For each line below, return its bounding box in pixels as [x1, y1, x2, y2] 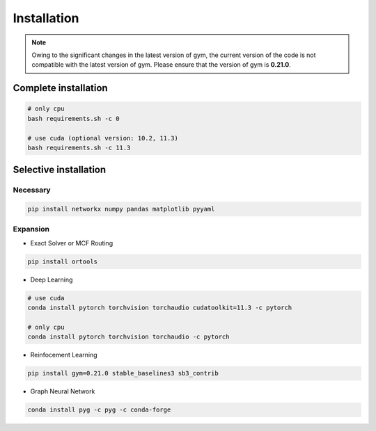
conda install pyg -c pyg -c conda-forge [27, 406, 171, 414]
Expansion [13, 225, 50, 234]
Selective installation [13, 164, 107, 176]
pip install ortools [27, 257, 97, 266]
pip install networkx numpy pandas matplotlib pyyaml [27, 205, 215, 213]
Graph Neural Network [30, 387, 95, 396]
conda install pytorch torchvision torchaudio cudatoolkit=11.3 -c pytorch [27, 304, 292, 312]
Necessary [13, 185, 52, 195]
